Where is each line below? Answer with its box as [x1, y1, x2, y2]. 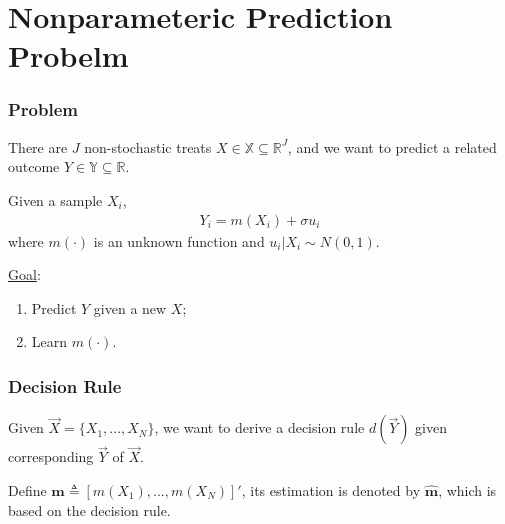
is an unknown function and [93, 230, 265, 251]
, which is [438, 480, 497, 500]
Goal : [8, 264, 41, 285]
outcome [8, 156, 60, 177]
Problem [8, 97, 78, 122]
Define [8, 480, 47, 500]
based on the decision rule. [8, 499, 171, 520]
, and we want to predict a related [287, 136, 497, 157]
